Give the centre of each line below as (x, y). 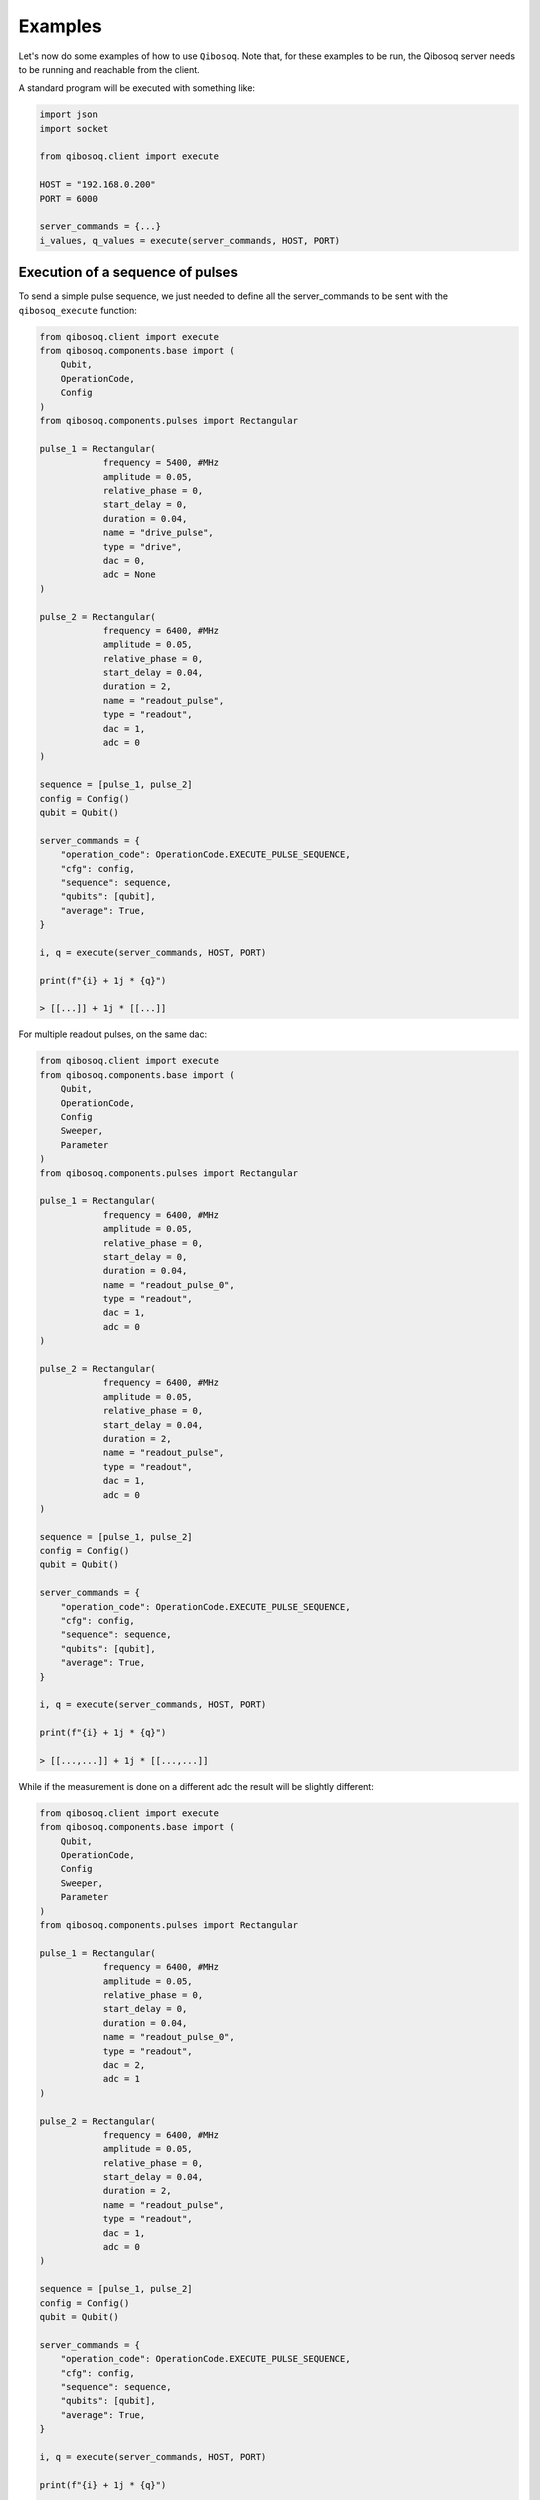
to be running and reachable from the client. (109, 69)
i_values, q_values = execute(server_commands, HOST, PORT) (190, 240)
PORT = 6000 (69, 198)
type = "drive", (142, 546)
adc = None (129, 574)
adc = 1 (121, 2079)
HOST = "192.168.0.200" (98, 184)
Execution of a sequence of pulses (128, 272)
